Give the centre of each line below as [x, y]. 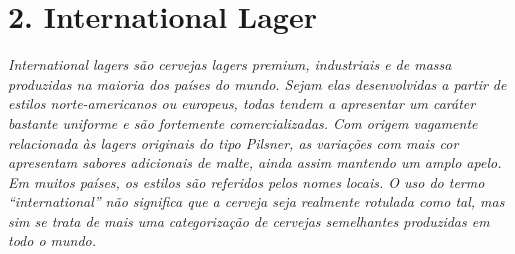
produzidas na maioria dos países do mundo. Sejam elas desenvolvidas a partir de [257, 83]
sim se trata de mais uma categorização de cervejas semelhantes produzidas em [249, 220]
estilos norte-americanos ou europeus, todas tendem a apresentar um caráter [242, 103]
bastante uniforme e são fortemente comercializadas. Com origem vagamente [243, 122]
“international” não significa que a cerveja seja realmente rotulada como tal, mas [256, 201]
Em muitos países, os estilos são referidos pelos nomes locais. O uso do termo [246, 181]
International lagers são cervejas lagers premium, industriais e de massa [230, 64]
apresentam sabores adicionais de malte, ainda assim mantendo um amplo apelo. [255, 162]
